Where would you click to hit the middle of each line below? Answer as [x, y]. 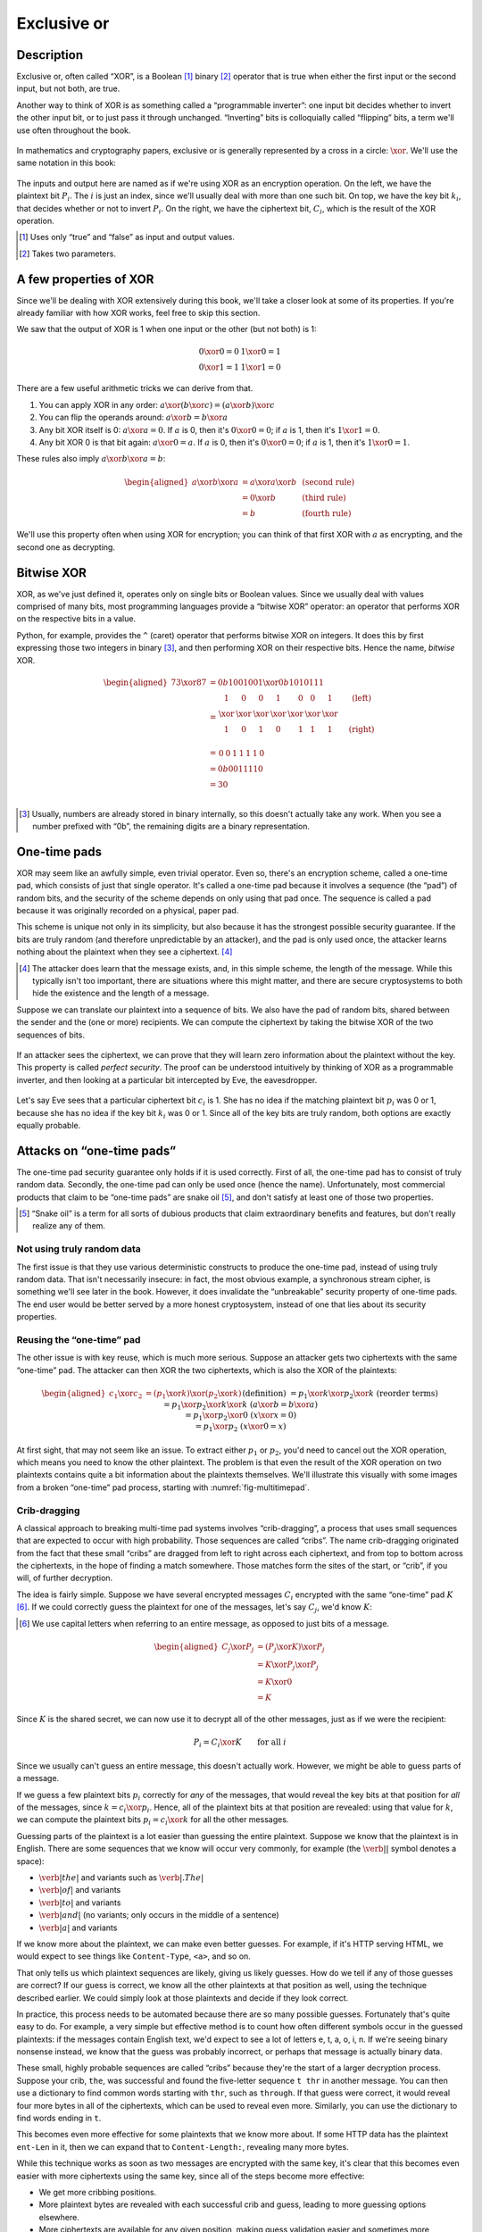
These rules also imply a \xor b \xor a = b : [91, 459]
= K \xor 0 [274, 1682]
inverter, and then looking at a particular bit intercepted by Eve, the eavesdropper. [167, 1079]
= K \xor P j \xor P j [287, 1665]
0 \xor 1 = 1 [219, 367]
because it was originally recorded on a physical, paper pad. [128, 911]
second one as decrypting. [66, 547]
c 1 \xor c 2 [125, 1395]
